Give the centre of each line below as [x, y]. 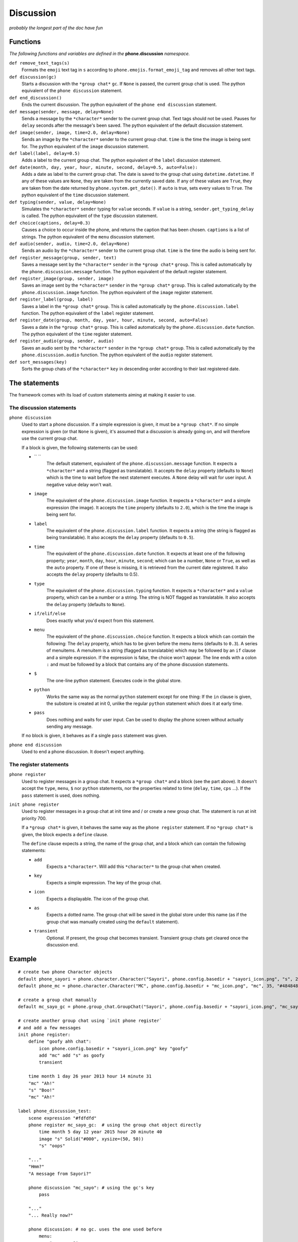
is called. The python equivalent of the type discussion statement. [90, 216]
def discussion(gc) [33, 77]
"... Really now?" [51, 1215]
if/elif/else [50, 614]
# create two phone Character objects [65, 972]
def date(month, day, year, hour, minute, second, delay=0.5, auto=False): [104, 167]
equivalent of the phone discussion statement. [72, 91]
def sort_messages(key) [38, 362]
